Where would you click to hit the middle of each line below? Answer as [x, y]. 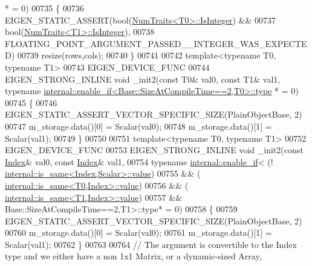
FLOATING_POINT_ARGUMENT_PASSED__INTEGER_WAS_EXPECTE [156, 43]
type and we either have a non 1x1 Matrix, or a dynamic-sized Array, [133, 256]
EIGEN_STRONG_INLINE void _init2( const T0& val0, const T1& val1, [143, 79]
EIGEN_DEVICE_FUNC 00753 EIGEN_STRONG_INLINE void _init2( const [154, 150]
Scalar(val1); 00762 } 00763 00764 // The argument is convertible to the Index [151, 244]
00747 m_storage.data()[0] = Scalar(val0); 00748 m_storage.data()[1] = [138, 126]
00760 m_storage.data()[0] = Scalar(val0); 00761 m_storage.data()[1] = [138, 233]
